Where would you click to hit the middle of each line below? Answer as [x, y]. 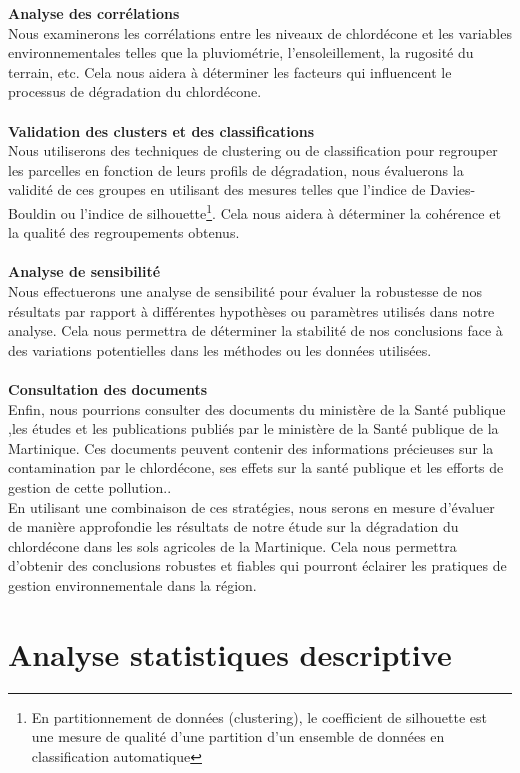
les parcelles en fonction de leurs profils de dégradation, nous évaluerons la [236, 169]
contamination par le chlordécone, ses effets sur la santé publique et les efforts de [256, 467]
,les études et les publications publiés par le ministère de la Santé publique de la [253, 428]
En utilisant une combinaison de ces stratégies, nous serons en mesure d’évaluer [251, 506]
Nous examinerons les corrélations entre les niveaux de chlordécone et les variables [260, 32]
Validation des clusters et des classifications [161, 130]
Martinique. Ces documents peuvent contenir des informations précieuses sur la [251, 447]
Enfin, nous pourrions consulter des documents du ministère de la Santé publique [257, 408]
